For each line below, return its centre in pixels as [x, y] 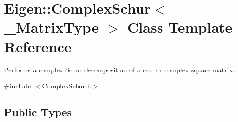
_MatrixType [51, 27]
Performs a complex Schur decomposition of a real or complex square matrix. [119, 69]
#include [18, 86]
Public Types [38, 112]
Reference [38, 46]
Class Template [180, 27]
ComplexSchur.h [67, 86]
